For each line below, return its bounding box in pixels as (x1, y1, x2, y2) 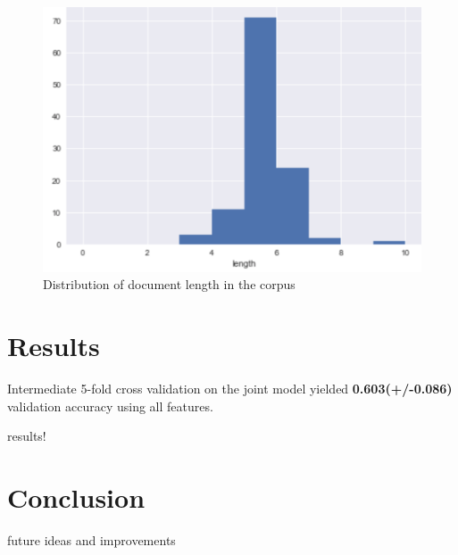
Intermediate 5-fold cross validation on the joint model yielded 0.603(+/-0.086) (7, 378, 453, 397)
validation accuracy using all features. (7, 396, 213, 415)
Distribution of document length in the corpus (43, 275, 296, 294)
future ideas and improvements (7, 530, 176, 549)
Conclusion (7, 478, 146, 515)
